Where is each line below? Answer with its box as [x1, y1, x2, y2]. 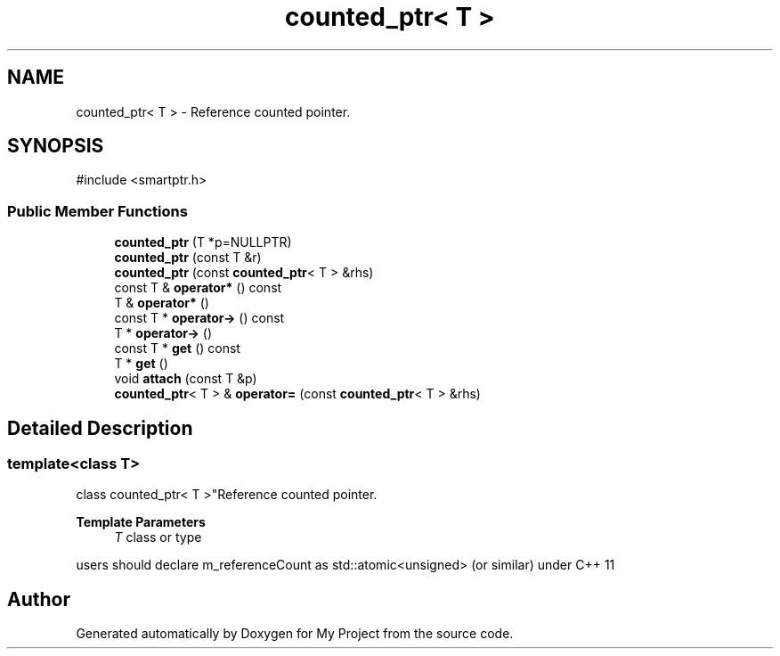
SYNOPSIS [7, 135, 104, 158]
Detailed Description [7, 416, 193, 439]
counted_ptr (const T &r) [114, 250, 262, 266]
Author [7, 587, 70, 611]
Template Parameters [76, 514, 206, 530]
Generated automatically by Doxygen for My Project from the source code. [76, 626, 514, 642]
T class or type [114, 529, 202, 545]
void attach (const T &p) [114, 371, 257, 387]
